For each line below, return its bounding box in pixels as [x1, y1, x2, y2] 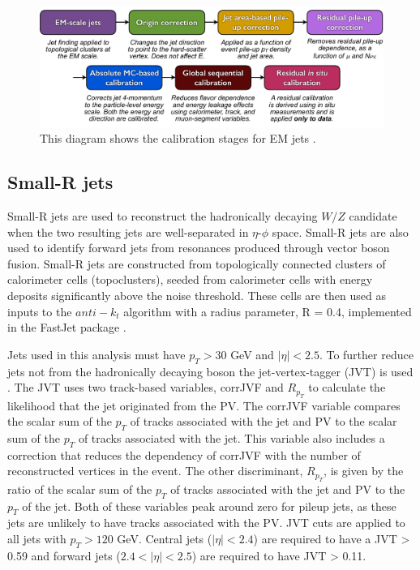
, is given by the [324, 462, 404, 479]
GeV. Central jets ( [117, 529, 212, 546]
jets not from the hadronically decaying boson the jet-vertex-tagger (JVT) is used [7, 362, 414, 379]
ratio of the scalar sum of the [7, 480, 152, 497]
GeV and [230, 345, 274, 362]
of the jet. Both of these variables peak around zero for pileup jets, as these [22, 497, 396, 514]
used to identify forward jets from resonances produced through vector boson [7, 239, 390, 256]
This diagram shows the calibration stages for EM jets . [40, 130, 316, 147]
